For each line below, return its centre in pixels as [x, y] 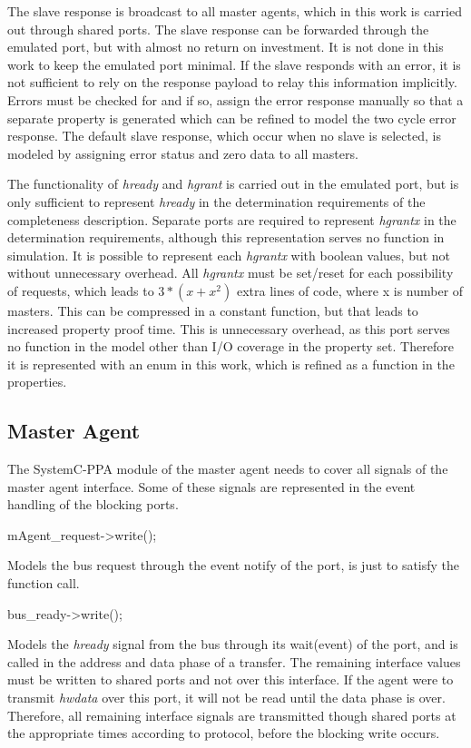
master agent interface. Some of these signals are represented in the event [211, 486]
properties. [37, 382]
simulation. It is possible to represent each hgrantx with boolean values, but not [229, 255]
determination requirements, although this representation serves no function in [226, 237]
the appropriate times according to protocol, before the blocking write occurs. [224, 733]
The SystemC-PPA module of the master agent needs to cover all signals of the [228, 469]
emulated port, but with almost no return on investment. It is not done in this [226, 47]
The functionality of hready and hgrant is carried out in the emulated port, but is [233, 184]
